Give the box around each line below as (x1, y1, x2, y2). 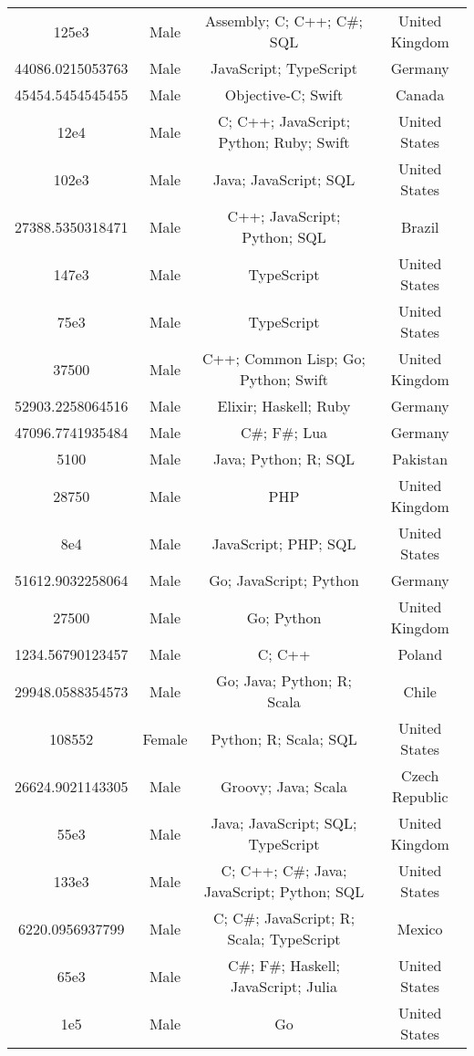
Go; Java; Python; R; (216, 670, 352, 691)
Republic (391, 786, 448, 807)
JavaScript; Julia (231, 976, 337, 997)
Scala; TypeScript (227, 928, 341, 949)
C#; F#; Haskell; (228, 955, 340, 976)
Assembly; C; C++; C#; (204, 10, 364, 31)
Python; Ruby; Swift (218, 131, 350, 152)
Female (142, 727, 188, 749)
